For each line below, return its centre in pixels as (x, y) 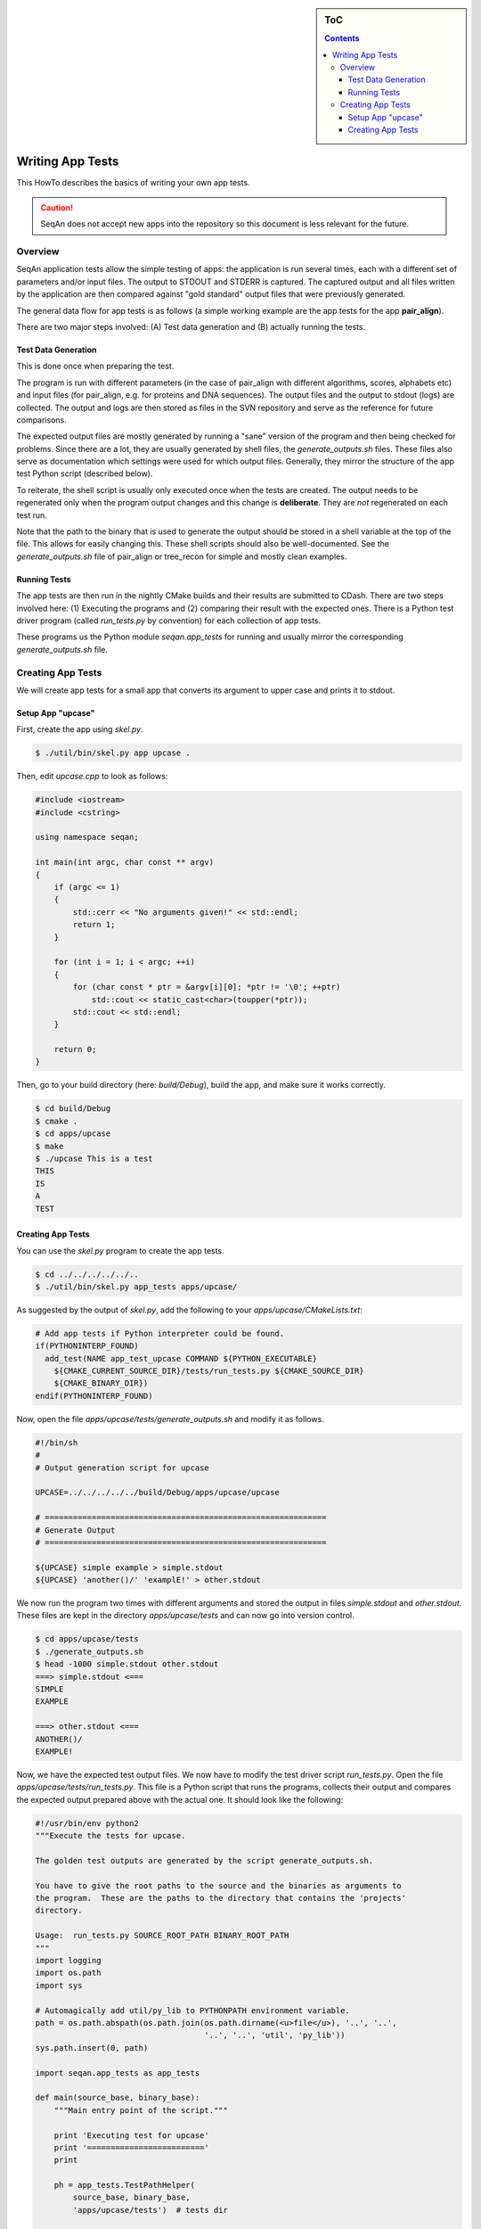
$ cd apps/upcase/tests (87, 1639)
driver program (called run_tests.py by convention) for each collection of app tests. (169, 621)
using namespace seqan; (87, 837)
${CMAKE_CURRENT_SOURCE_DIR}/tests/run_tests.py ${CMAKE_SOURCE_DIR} (209, 1371)
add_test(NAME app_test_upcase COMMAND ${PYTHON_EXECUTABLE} (181, 1358)
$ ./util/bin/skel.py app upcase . (113, 753)
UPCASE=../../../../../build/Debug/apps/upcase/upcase (157, 1493)
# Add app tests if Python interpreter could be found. (160, 1333)
